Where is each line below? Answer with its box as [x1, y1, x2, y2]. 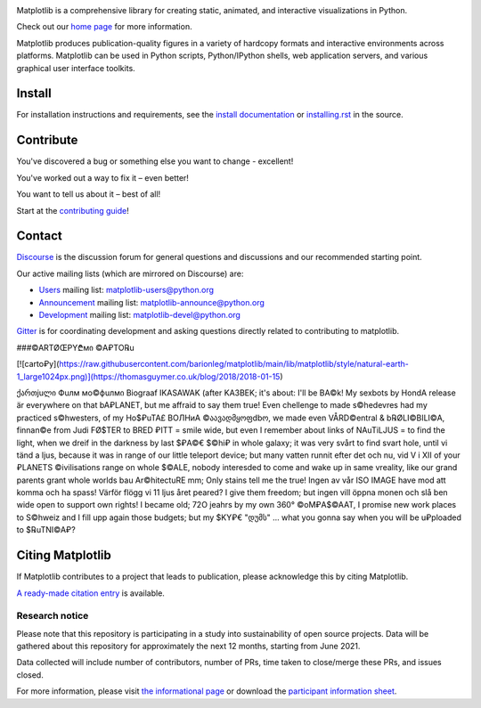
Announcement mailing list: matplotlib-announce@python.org [38, 297, 265, 307]
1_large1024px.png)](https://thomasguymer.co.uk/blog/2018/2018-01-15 [16, 370, 281, 382]
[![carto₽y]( [16, 359, 60, 370]
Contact [16, 228, 62, 244]
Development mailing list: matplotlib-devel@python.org [38, 310, 240, 321]
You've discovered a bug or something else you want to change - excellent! [16, 156, 294, 167]
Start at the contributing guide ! [16, 205, 129, 216]
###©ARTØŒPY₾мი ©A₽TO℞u [16, 342, 135, 353]
